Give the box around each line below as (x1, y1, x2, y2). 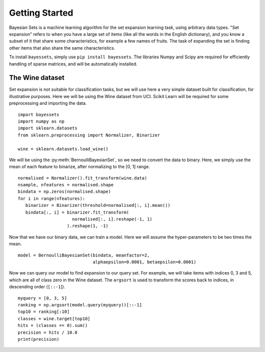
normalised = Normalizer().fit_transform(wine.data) (18, 175, 147, 181)
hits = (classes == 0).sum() (18, 323, 88, 328)
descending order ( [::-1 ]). (9, 284, 66, 290)
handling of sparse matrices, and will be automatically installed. (9, 61, 137, 67)
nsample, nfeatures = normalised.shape (18, 182, 114, 188)
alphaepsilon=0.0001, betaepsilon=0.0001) (92, 259, 196, 265)
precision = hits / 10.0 (18, 329, 78, 335)
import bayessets (18, 112, 59, 117)
